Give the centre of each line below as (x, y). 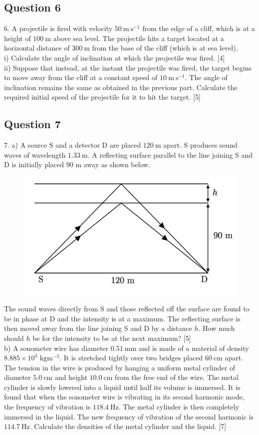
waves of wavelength (35, 154)
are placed (125, 145)
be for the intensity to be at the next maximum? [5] (112, 338)
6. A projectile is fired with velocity (58, 28)
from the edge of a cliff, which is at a (199, 28)
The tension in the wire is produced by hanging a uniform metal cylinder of (120, 367)
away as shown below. (117, 164)
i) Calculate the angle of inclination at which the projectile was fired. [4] (115, 57)
